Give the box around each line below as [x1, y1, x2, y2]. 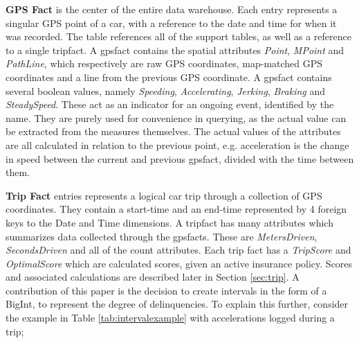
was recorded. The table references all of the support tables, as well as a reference [6, 29, 351, 44]
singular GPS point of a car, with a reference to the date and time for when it [6, 15, 337, 30]
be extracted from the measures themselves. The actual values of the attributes [6, 124, 341, 139]
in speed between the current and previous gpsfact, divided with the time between [6, 151, 354, 166]
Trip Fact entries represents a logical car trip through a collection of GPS [6, 188, 322, 202]
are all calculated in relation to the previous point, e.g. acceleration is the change [6, 137, 349, 152]
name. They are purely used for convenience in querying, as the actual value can [6, 110, 347, 125]
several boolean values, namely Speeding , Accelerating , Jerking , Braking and [6, 83, 325, 98]
